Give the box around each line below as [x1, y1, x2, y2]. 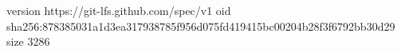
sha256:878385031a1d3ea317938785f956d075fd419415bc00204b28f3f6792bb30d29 [6, 17, 395, 34]
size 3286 [6, 33, 50, 50]
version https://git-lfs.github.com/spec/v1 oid [6, 2, 231, 18]
